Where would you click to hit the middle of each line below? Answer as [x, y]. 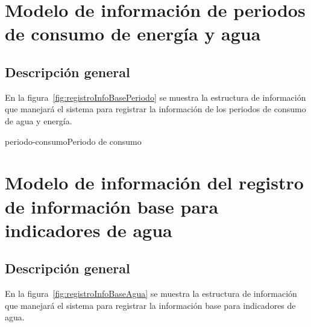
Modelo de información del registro [154, 183]
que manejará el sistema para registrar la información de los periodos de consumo [155, 109]
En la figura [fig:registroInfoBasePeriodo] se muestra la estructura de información [155, 97]
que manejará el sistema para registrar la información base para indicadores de [150, 305]
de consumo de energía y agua [133, 33]
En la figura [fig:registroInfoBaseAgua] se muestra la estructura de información [151, 294]
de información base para [112, 206]
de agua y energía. [39, 120]
